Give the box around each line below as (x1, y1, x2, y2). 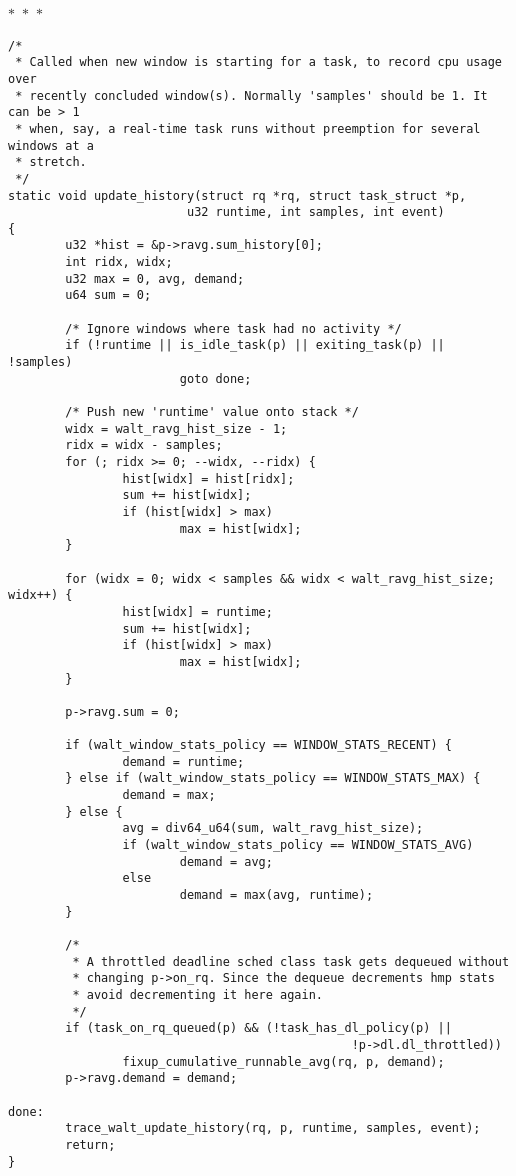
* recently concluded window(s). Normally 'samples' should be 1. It (15, 88, 488, 103)
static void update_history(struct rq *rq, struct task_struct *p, (8, 188, 467, 203)
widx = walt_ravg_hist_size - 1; (65, 421, 288, 436)
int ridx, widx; (65, 255, 173, 270)
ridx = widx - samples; (65, 438, 223, 453)
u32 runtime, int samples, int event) (186, 205, 445, 220)
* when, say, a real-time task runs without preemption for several (15, 121, 481, 136)
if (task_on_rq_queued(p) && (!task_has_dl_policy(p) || (65, 1021, 452, 1036)
